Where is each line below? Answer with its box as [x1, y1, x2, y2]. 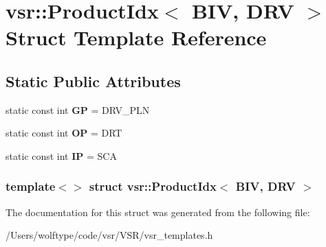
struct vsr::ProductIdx [89, 178, 217, 195]
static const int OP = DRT [6, 126, 122, 140]
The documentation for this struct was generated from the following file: [6, 204, 310, 219]
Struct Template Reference [6, 23, 267, 51]
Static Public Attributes [6, 70, 181, 91]
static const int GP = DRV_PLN [6, 102, 150, 117]
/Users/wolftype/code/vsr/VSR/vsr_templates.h [6, 228, 213, 242]
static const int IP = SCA [6, 148, 117, 163]
